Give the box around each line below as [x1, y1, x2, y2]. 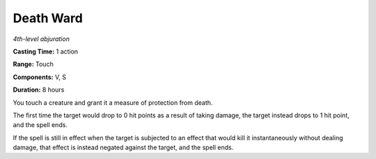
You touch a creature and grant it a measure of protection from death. [13, 98, 213, 107]
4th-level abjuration [13, 35, 70, 43]
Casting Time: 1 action [13, 47, 79, 56]
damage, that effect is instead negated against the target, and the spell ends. [13, 143, 234, 152]
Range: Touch [13, 60, 54, 69]
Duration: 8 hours [13, 85, 65, 94]
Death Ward [13, 10, 83, 26]
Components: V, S [13, 73, 66, 81]
